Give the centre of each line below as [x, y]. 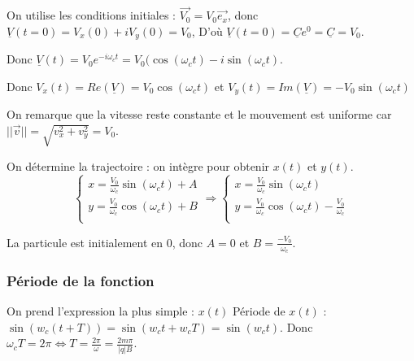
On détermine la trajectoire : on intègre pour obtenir [138, 165]
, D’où [207, 30]
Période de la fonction [81, 280]
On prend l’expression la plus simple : [101, 311]
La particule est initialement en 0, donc [105, 242]
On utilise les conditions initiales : [91, 15]
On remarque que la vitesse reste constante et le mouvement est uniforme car [199, 114]
